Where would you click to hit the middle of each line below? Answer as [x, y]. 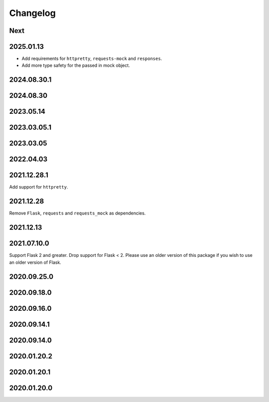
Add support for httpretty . [39, 187]
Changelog [32, 13]
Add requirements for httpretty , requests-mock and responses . [92, 59]
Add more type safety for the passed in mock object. [76, 65]
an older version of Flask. [35, 262]
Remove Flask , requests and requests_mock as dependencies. [77, 213]
